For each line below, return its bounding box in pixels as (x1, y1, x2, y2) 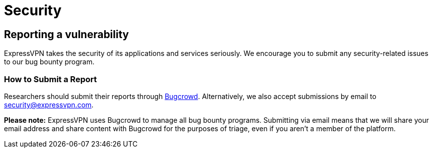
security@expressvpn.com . (4, 100, 94, 109)
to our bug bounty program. (4, 57, 95, 66)
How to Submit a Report (4, 74, 97, 84)
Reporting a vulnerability (4, 28, 129, 41)
